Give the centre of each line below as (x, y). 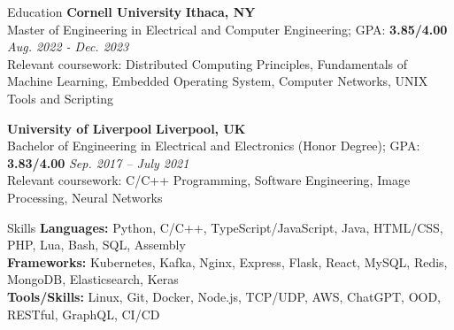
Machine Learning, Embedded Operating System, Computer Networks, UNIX (218, 81)
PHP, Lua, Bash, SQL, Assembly (96, 245)
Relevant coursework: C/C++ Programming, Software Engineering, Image (209, 180)
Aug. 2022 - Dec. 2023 (68, 46)
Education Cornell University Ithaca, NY (131, 12)
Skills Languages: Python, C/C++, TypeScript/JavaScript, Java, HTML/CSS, (225, 227)
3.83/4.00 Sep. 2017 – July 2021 (98, 162)
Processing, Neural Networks (85, 197)
